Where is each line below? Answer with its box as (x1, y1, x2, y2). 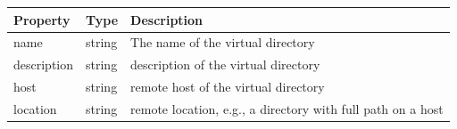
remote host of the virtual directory (130, 77, 325, 96)
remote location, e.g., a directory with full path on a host (130, 99, 444, 117)
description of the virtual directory (130, 55, 320, 74)
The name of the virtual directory (130, 33, 315, 52)
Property (13, 10, 71, 28)
